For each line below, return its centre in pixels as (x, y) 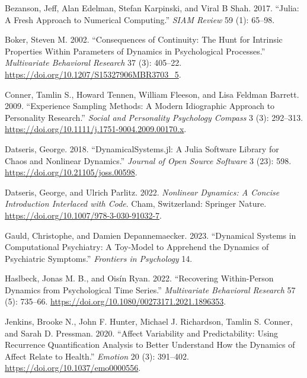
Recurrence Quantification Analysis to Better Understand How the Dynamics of (150, 345)
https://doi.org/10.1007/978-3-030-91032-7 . (83, 215)
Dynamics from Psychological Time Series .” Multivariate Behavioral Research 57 (150, 289)
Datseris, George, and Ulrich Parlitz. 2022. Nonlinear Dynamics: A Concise (142, 192)
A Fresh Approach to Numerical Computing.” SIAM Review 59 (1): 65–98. (140, 19)
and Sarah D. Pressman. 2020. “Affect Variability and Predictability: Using (142, 333)
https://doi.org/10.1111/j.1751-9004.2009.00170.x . (96, 129)
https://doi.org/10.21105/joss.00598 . (71, 172)
